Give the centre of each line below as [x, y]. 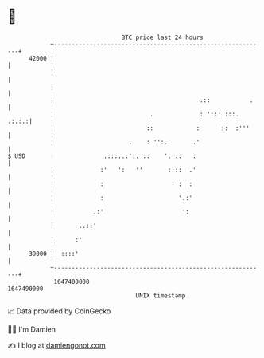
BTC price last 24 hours [162, 37]
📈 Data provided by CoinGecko [59, 311]
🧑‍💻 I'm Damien [32, 329]
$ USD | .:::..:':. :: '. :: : [102, 156]
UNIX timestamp [161, 295]
